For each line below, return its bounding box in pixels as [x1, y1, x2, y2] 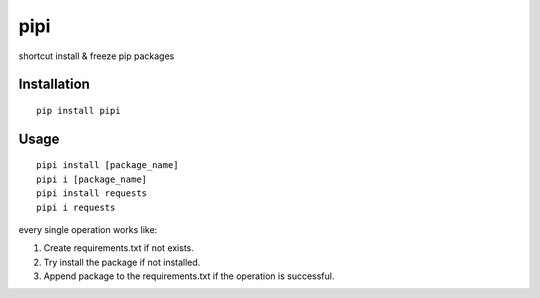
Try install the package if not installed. [43, 256, 201, 268]
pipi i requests [36, 201, 116, 213]
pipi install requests [36, 188, 148, 199]
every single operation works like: [18, 223, 158, 235]
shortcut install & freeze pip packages [18, 50, 175, 62]
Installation [18, 76, 90, 93]
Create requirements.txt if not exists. [43, 242, 195, 254]
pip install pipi [36, 105, 121, 116]
